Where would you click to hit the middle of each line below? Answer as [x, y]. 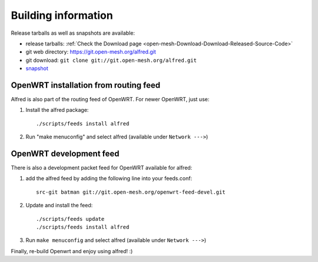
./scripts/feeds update [70, 219]
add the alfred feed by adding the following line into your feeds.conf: [109, 178]
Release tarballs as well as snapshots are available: [73, 33]
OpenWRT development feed [65, 154]
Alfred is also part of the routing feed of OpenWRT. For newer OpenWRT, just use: [110, 100]
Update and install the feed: [59, 205]
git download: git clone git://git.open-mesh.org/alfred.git [111, 60]
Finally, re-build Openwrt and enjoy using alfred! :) [72, 251]
